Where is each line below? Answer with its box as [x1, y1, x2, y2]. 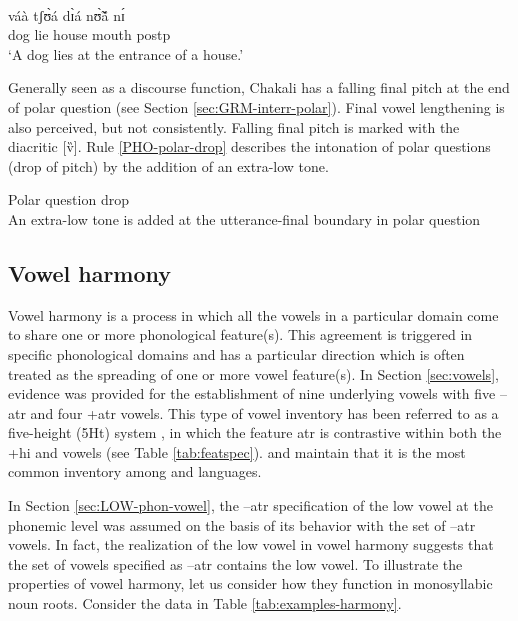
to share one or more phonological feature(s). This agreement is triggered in [8, 324, 473, 345]
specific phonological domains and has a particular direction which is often [8, 343, 465, 364]
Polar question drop [8, 189, 129, 210]
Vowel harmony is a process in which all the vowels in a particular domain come [8, 304, 499, 325]
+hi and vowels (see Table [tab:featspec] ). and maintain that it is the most [8, 441, 466, 462]
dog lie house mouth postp [8, 24, 171, 45]
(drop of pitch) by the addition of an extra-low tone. [8, 155, 329, 176]
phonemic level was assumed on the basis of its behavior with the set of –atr [8, 514, 476, 535]
